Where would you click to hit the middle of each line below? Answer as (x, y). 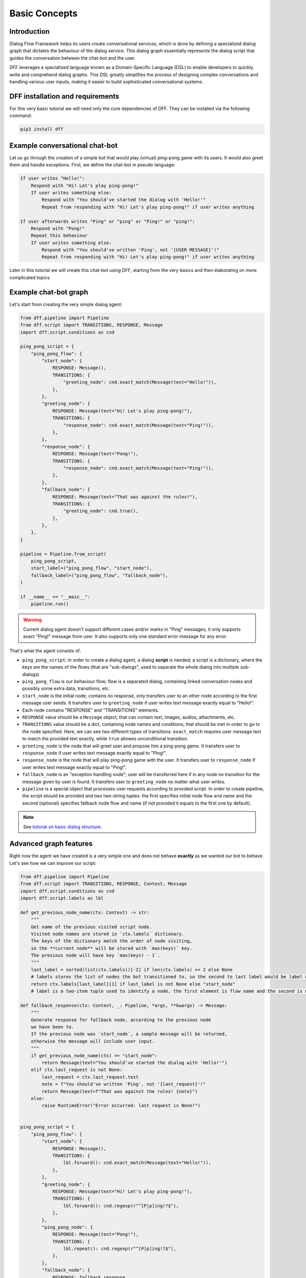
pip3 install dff (42, 129)
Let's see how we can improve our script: (53, 863)
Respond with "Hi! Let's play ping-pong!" (85, 186)
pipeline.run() (50, 604)
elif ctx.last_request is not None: (76, 1070)
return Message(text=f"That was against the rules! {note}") (120, 1091)
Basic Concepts (44, 13)
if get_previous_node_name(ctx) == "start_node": (94, 1055)
